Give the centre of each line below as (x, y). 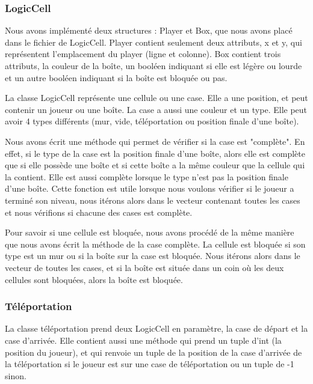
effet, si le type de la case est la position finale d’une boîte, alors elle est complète (155, 153)
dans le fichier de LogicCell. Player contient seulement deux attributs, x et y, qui (153, 42)
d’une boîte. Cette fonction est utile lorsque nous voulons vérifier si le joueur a (150, 188)
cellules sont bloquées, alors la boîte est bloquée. (94, 279)
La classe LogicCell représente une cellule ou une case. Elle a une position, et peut (156, 98)
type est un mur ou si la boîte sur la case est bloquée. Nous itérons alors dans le (153, 256)
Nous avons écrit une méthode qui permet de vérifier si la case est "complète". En (155, 141)
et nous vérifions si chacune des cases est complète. (99, 212)
